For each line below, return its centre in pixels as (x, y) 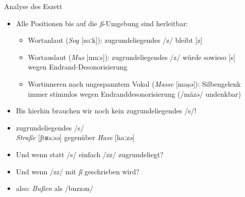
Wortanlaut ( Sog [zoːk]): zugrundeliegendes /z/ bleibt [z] (115, 40)
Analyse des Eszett (33, 6)
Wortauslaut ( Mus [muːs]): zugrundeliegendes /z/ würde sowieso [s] (132, 57)
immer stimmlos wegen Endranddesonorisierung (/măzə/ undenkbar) (134, 93)
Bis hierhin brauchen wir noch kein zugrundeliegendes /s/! (106, 111)
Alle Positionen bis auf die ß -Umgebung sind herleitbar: (102, 23)
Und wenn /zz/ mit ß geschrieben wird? (78, 171)
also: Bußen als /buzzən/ (54, 188)
